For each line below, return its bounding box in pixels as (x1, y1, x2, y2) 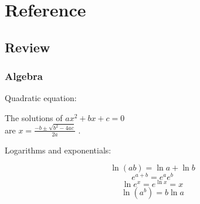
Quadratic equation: (5, 92, 77, 104)
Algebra (5, 69, 43, 83)
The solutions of (5, 111, 63, 123)
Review (5, 38, 50, 56)
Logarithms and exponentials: (5, 143, 111, 156)
